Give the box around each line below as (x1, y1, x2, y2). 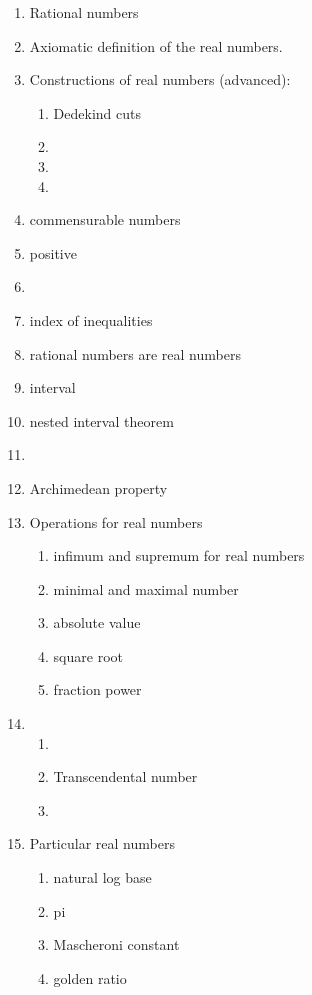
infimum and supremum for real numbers (53, 545, 305, 566)
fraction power (53, 679, 142, 700)
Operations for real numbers (29, 511, 203, 532)
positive (29, 242, 77, 263)
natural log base (53, 867, 152, 888)
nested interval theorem (29, 410, 174, 431)
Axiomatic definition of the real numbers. (29, 35, 283, 56)
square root (53, 645, 123, 666)
